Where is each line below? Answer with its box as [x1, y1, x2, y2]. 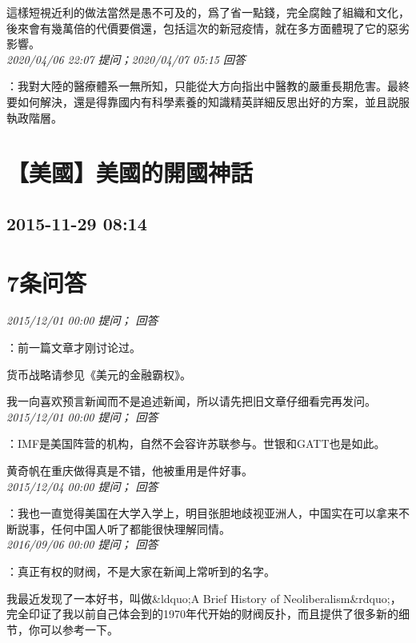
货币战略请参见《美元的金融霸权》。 [6, 365, 191, 382]
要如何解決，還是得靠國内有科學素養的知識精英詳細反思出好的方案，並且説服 [6, 93, 410, 110]
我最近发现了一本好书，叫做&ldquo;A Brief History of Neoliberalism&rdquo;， [6, 589, 402, 606]
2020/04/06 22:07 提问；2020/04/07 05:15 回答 [6, 50, 246, 67]
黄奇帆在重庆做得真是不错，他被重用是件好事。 [6, 462, 253, 478]
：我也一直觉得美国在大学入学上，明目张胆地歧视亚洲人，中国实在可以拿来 [6, 505, 398, 521]
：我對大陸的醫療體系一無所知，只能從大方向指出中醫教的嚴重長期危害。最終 [6, 78, 410, 94]
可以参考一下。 [39, 621, 118, 637]
